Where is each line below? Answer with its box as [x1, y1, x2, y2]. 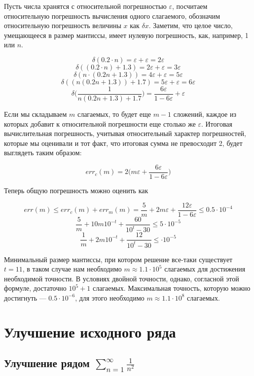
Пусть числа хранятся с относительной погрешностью [4, 1, 167, 11]
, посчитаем [172, 1, 208, 11]
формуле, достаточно [4, 283, 67, 293]
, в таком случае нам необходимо [22, 264, 122, 274]
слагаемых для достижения [164, 264, 246, 274]
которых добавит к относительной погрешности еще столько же [4, 118, 196, 129]
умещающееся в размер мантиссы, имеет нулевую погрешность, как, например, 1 [4, 30, 249, 40]
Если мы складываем [4, 109, 67, 119]
